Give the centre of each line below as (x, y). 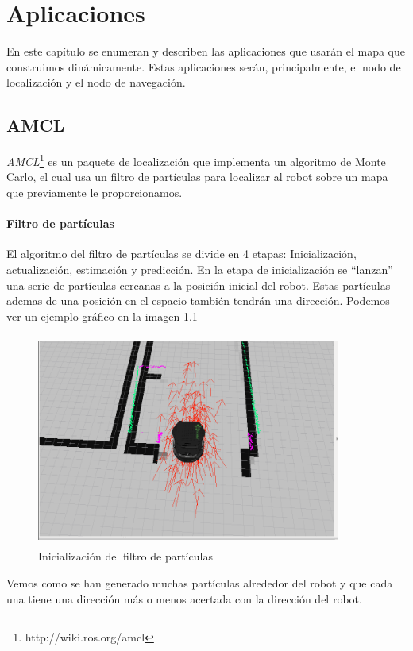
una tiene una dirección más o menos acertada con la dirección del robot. (184, 598)
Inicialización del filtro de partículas (125, 556)
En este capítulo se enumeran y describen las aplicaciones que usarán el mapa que (206, 51)
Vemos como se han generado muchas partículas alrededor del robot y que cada (200, 583)
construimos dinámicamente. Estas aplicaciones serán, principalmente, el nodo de (204, 66)
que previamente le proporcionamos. (95, 192)
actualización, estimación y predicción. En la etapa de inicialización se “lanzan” (200, 269)
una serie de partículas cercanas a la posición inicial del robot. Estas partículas (199, 285)
